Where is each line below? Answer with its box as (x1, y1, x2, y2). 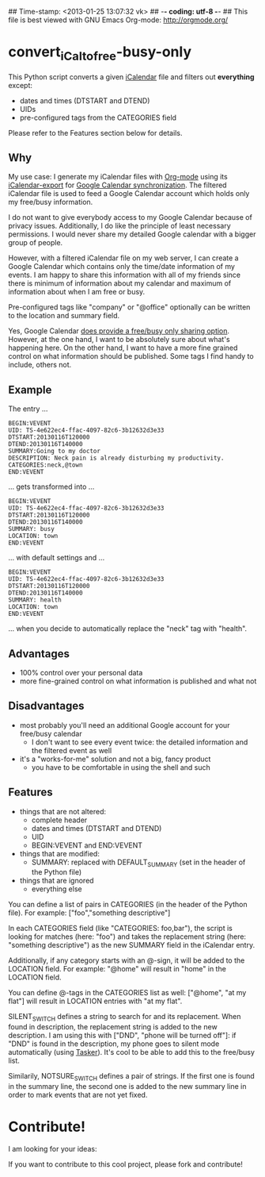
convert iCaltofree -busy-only (8, 43, 192, 63)
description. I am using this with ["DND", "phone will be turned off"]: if (8, 1031, 237, 1040)
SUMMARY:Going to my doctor (8, 448, 101, 456)
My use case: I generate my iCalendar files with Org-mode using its (8, 172, 228, 182)
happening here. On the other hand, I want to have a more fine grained (8, 343, 238, 352)
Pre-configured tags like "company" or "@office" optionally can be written (8, 302, 251, 312)
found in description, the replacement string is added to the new (8, 1022, 218, 1032)
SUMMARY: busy (8, 525, 55, 533)
